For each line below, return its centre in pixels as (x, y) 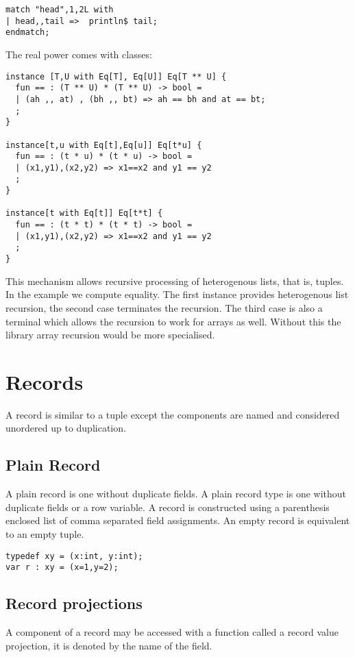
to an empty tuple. (45, 533)
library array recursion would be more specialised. (110, 335)
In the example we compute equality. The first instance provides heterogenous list (177, 294)
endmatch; (28, 33)
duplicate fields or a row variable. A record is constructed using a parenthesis (168, 507)
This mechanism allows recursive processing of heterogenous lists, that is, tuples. (175, 281)
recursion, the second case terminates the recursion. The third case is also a (164, 307)
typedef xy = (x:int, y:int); (74, 556)
